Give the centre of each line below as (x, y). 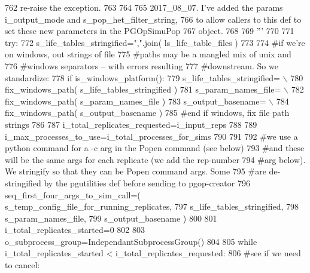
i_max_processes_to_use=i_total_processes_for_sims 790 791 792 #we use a (151, 136)
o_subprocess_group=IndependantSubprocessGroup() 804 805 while (131, 241)
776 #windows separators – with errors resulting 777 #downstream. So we (142, 65)
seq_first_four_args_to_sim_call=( (73, 194)
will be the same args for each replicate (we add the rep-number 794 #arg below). (155, 159)
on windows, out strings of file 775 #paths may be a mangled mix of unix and (148, 54)
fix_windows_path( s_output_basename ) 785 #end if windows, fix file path (147, 113)
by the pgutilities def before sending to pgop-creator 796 (147, 182)
